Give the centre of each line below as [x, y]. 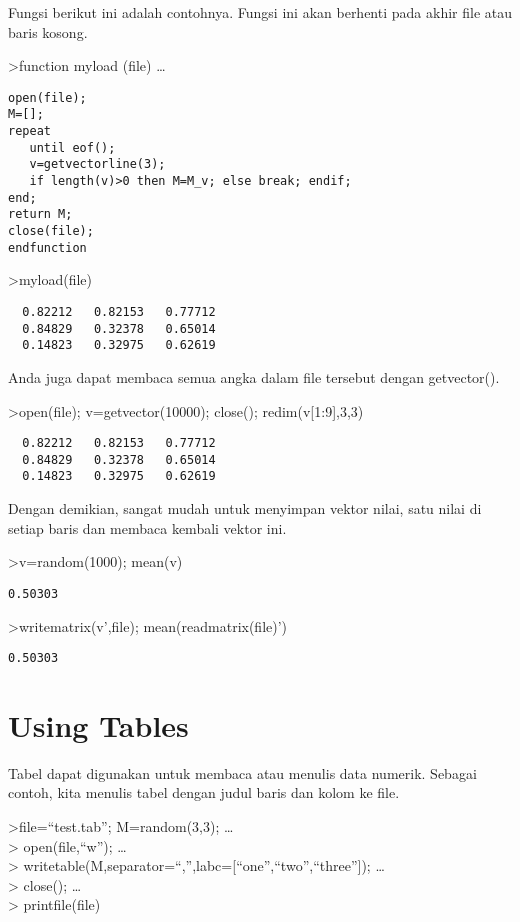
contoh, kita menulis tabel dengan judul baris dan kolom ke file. [204, 792]
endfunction [47, 247]
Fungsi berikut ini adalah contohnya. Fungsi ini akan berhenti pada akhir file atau [260, 12]
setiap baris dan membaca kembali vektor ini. [147, 527]
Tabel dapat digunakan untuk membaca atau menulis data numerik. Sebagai [242, 772]
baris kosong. [48, 31]
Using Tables [98, 724]
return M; [40, 214]
